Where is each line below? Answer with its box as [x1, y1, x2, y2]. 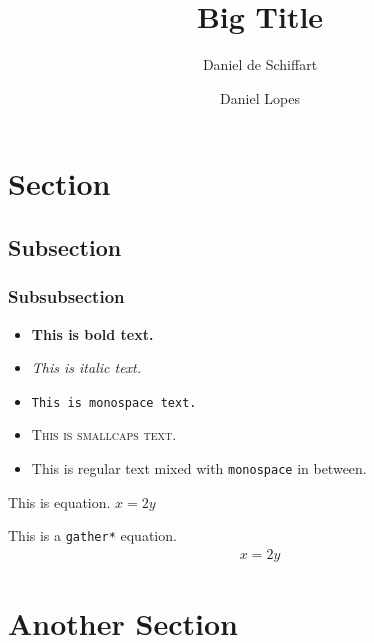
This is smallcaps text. [31, 424, 177, 445]
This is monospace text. [31, 395, 197, 410]
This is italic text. [31, 357, 142, 378]
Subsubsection [8, 284, 125, 309]
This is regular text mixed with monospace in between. [31, 457, 367, 478]
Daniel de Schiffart [202, 54, 318, 75]
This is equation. [8, 491, 111, 512]
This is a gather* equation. [8, 525, 177, 546]
